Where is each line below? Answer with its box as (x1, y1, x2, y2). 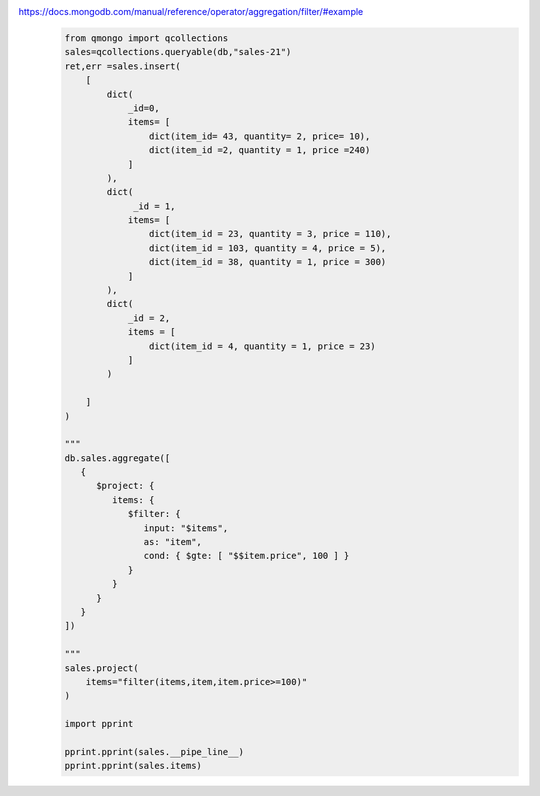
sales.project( (64, 662, 139, 674)
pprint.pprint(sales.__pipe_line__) (64, 746, 245, 757)
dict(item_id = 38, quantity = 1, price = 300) (148, 256, 387, 268)
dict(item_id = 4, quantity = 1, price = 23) (148, 340, 376, 352)
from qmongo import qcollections (64, 32, 229, 44)
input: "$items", (143, 522, 229, 534)
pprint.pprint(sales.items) (64, 760, 202, 772)
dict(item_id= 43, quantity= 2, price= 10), (148, 130, 371, 142)
